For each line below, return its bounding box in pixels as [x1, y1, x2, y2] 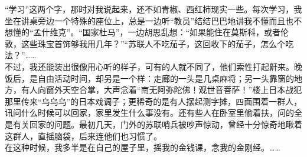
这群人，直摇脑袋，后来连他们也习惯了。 [5, 129, 162, 142]
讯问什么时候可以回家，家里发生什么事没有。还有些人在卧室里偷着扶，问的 [5, 106, 294, 119]
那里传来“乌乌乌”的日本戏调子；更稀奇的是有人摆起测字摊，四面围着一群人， [5, 95, 302, 107]
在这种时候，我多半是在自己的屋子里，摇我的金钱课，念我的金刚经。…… [5, 141, 280, 153]
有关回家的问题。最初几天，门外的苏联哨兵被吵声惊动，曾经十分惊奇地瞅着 [12, 118, 302, 130]
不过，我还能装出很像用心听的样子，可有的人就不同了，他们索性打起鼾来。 [5, 60, 294, 72]
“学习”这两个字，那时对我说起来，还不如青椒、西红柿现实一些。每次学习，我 [5, 3, 302, 15]
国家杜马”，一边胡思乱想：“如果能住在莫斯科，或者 [82, 26, 281, 38]
